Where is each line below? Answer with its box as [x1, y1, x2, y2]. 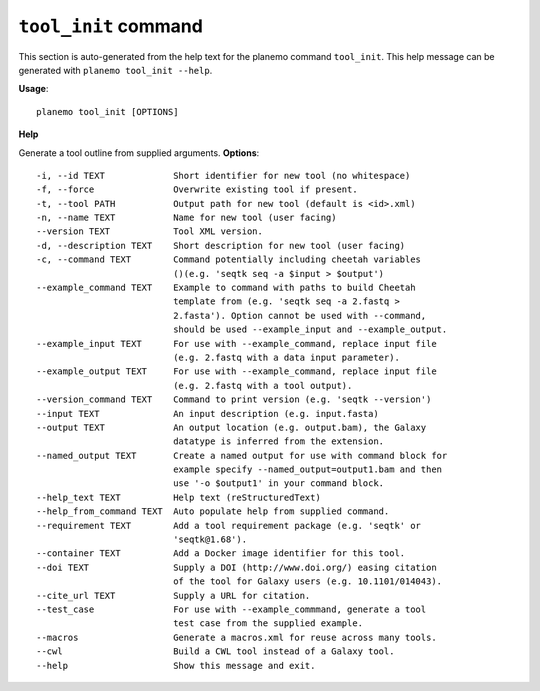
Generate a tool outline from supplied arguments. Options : [18, 146, 260, 159]
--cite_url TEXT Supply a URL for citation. [36, 590, 311, 601]
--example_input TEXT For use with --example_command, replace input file [36, 338, 437, 349]
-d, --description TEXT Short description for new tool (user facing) [36, 240, 406, 251]
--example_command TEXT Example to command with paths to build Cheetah [36, 282, 416, 294]
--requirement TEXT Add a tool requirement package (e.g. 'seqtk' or [36, 520, 422, 531]
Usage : [18, 83, 49, 95]
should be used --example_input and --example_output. [173, 324, 448, 335]
